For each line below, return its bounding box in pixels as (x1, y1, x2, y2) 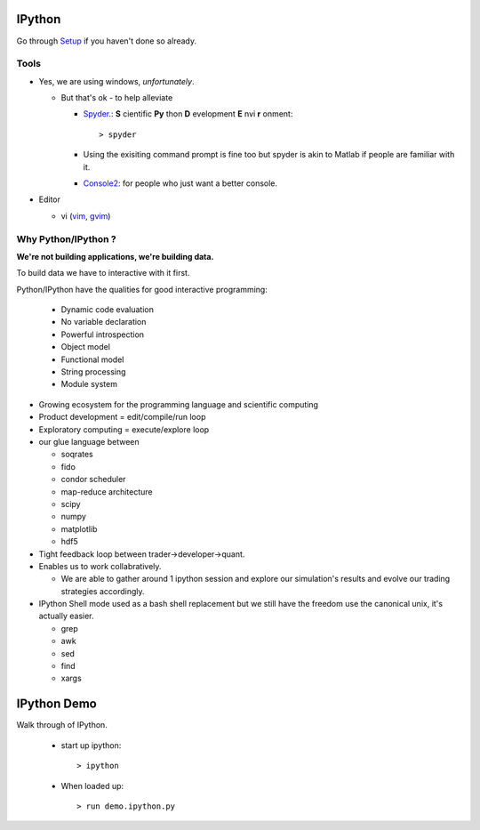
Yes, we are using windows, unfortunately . (38, 76, 195, 86)
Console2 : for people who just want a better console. (83, 178, 278, 189)
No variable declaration (60, 317, 147, 327)
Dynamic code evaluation (60, 304, 155, 315)
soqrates (60, 449, 93, 460)
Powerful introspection (60, 329, 145, 340)
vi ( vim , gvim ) (60, 210, 111, 222)
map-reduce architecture (60, 486, 153, 497)
